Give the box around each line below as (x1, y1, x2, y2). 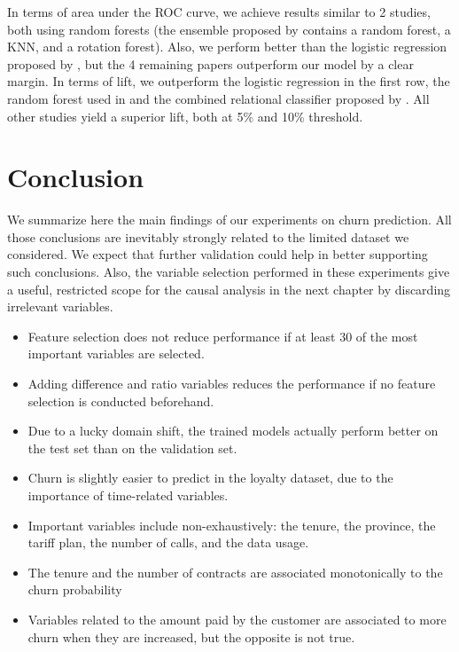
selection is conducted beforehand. (27, 391, 214, 410)
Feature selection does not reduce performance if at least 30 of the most (27, 326, 418, 345)
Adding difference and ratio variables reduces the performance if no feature (27, 374, 436, 393)
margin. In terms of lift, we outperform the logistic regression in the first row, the (7, 72, 450, 90)
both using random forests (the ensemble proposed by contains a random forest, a (7, 20, 451, 38)
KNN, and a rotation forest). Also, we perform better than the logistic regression (7, 37, 447, 56)
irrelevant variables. (7, 297, 113, 316)
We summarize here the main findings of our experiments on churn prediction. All (7, 210, 452, 229)
